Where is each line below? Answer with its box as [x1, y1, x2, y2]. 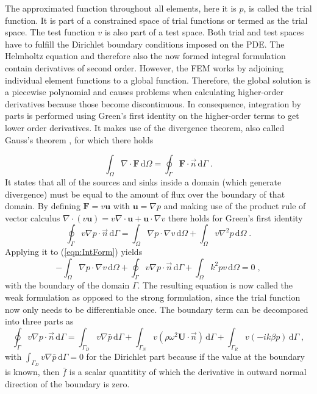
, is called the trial [243, 2, 312, 14]
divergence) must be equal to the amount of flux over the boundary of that [5, 187, 285, 200]
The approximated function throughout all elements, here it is [5, 2, 237, 14]
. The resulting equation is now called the [137, 279, 293, 292]
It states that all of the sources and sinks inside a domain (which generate [5, 175, 282, 188]
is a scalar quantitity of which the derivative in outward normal [69, 365, 307, 378]
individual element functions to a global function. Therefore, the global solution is [5, 73, 311, 86]
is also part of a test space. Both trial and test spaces [104, 26, 304, 38]
